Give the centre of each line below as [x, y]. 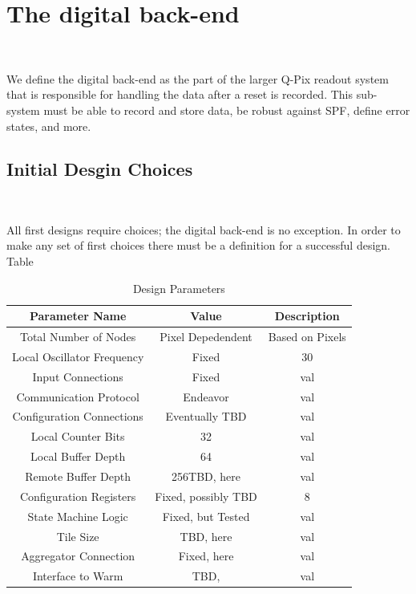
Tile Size [78, 536]
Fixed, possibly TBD [206, 496]
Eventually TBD [206, 416]
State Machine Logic [78, 516]
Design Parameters [179, 288]
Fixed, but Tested [206, 516]
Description [307, 316]
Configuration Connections [78, 416]
